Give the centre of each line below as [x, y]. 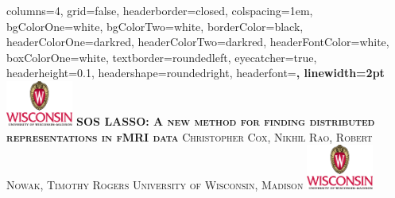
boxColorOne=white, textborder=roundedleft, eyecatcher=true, [162, 57]
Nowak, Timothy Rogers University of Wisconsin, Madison [155, 185]
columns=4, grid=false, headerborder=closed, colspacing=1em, [160, 10]
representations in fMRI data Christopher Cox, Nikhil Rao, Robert [190, 136]
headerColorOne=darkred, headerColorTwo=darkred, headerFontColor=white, [198, 42]
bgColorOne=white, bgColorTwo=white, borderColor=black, [155, 26]
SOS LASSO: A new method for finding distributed [226, 120]
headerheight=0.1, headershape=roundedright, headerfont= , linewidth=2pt [196, 73]
